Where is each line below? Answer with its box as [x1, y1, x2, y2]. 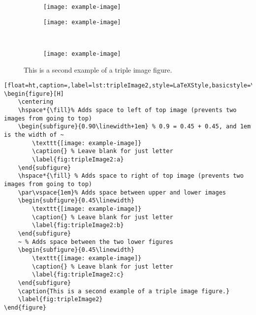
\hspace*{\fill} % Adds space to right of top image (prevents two [18, 172, 244, 180]
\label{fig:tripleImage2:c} [32, 271, 124, 278]
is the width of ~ [4, 131, 64, 139]
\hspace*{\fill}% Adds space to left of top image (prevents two [18, 107, 237, 114]
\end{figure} [4, 304, 46, 311]
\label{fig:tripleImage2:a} [32, 156, 124, 163]
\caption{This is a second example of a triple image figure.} [18, 287, 230, 295]
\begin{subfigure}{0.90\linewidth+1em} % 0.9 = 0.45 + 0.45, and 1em [18, 123, 251, 130]
